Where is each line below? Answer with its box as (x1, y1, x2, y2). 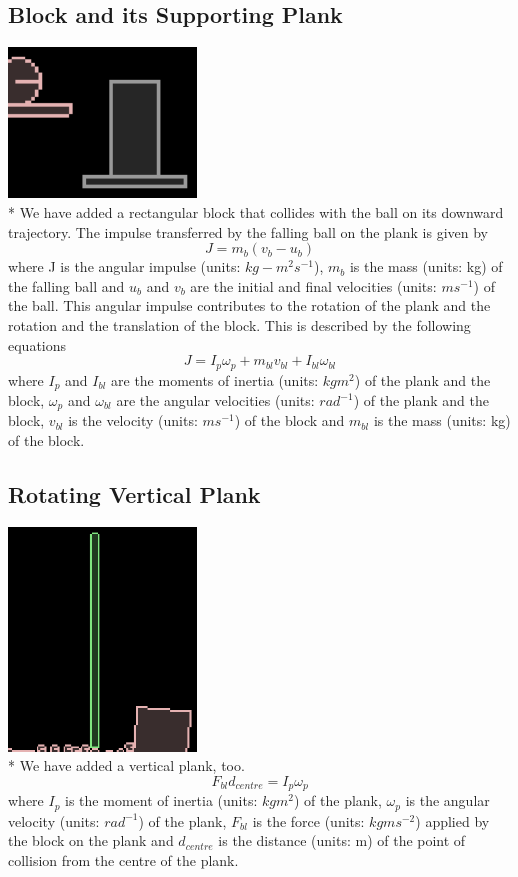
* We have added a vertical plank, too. (8, 755, 245, 776)
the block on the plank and (8, 830, 174, 851)
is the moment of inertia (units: (65, 790, 258, 811)
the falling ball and (8, 275, 125, 296)
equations (8, 334, 67, 355)
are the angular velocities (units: (116, 390, 315, 411)
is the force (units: (252, 810, 365, 831)
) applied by (415, 810, 490, 831)
